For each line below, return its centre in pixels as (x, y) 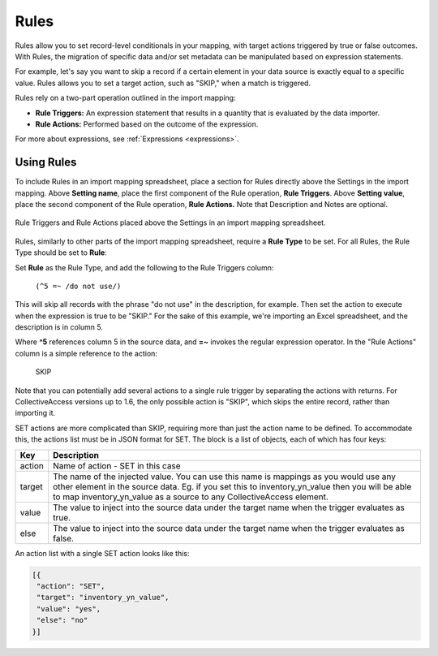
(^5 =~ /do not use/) (78, 286)
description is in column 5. (59, 327)
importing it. (35, 413)
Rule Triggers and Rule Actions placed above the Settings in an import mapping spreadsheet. (170, 222)
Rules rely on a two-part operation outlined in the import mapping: (125, 98)
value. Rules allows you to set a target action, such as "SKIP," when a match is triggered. (163, 83)
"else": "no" (62, 620)
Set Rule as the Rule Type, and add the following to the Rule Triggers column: (144, 267)
